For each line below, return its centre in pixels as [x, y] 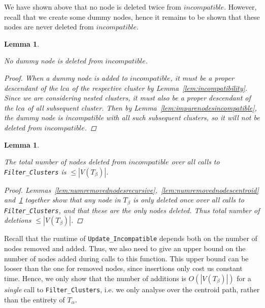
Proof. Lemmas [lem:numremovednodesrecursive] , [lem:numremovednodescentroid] [131, 190]
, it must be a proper [202, 77]
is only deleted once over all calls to [189, 200]
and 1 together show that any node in [62, 200]
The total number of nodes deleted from [65, 162]
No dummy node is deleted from [54, 61]
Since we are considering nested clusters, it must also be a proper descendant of [127, 98]
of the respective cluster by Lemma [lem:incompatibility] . [160, 88]
